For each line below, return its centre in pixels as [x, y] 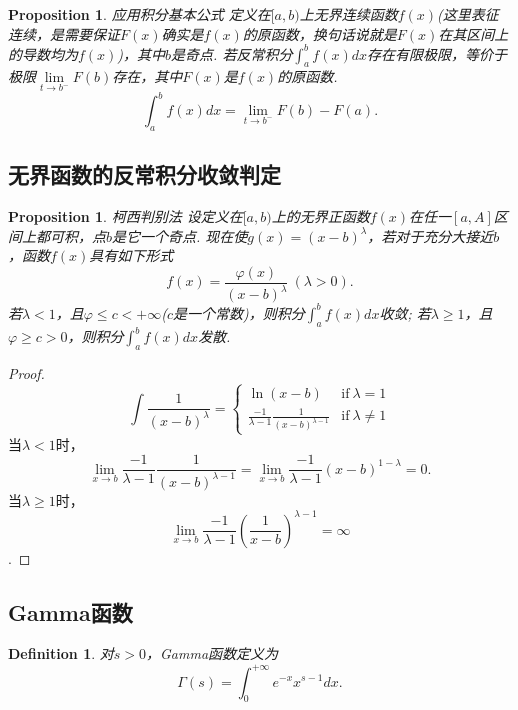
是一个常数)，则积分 [239, 312]
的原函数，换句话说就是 [319, 33]
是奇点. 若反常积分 [232, 53]
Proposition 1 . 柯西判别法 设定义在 [125, 216]
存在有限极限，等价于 [437, 53]
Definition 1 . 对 [61, 653]
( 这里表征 [468, 14]
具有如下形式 [131, 255]
